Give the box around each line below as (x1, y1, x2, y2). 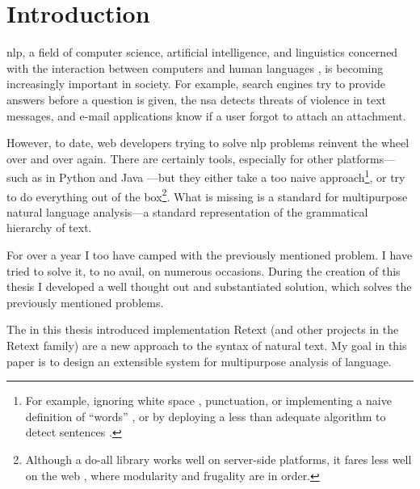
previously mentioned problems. (6, 293, 164, 310)
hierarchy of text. (6, 219, 92, 236)
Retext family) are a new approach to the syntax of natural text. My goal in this (6, 336, 407, 353)
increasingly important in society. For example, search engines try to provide (6, 75, 385, 92)
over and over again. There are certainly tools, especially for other (6, 150, 334, 167)
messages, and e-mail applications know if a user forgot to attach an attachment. (6, 107, 406, 124)
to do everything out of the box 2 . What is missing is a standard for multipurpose (6, 185, 408, 204)
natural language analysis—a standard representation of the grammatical (6, 203, 368, 220)
